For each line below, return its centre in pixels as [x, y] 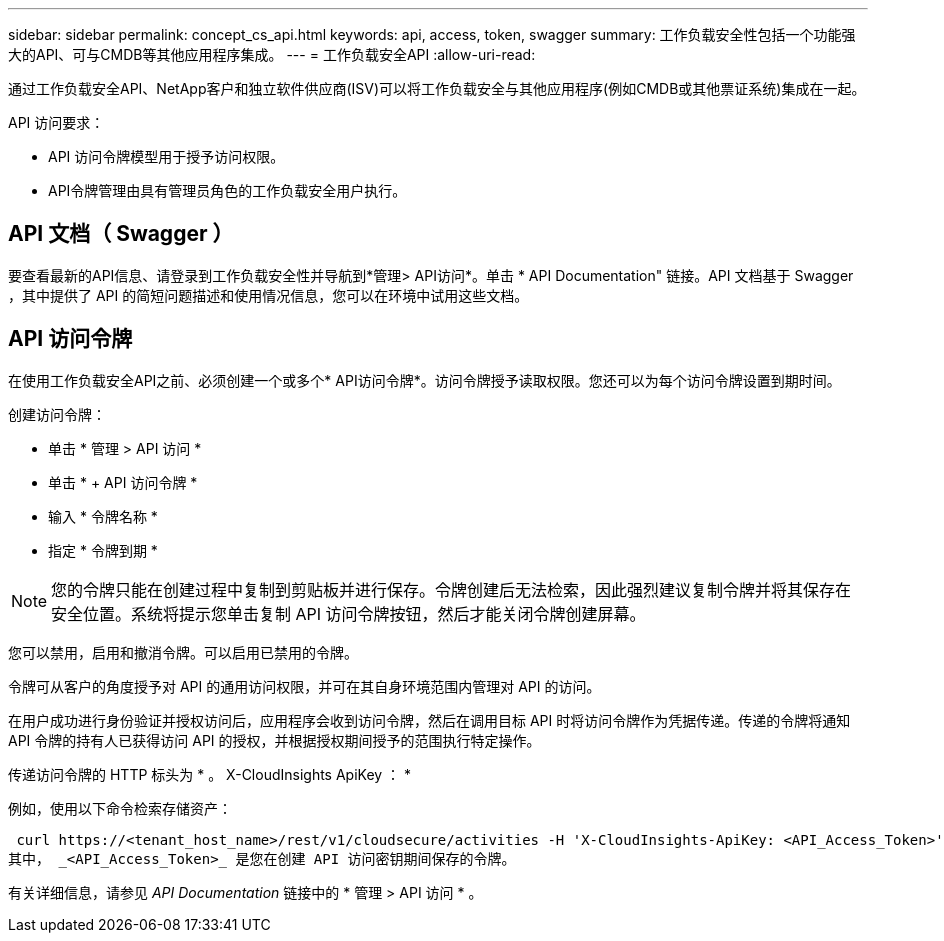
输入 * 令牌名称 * [103, 516]
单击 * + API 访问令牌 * [123, 482]
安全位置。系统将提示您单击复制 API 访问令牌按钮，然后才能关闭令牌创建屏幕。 [348, 613]
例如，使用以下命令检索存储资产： [120, 808]
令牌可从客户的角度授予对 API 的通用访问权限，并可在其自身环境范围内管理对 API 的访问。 [304, 686]
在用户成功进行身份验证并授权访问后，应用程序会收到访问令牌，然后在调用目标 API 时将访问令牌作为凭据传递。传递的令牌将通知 [429, 720]
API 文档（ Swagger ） [121, 234]
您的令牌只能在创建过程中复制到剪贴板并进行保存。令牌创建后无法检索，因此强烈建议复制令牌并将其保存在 [451, 589]
